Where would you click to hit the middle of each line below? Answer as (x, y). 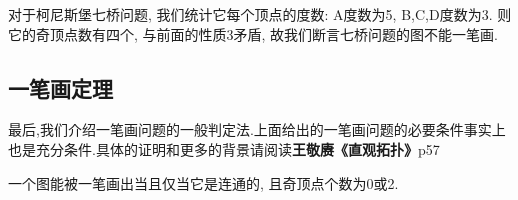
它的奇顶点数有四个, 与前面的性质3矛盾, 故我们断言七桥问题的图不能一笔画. (253, 33)
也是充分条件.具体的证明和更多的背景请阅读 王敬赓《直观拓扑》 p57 (224, 148)
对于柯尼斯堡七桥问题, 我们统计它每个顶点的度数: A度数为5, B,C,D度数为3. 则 (260, 14)
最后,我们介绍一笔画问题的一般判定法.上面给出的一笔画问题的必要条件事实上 (257, 129)
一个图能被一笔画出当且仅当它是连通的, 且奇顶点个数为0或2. (203, 182)
